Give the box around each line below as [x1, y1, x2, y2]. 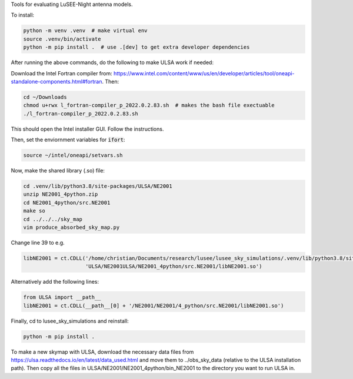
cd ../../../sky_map [23, 215, 82, 222]
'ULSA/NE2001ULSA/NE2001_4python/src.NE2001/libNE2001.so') [85, 263, 262, 270]
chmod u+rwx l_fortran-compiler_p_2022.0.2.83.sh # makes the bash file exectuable [23, 102, 275, 109]
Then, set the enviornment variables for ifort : [11, 136, 125, 144]
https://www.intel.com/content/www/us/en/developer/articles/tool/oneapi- [113, 69, 295, 77]
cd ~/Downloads [23, 94, 67, 100]
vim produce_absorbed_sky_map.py [23, 224, 120, 231]
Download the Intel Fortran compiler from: [11, 69, 112, 77]
